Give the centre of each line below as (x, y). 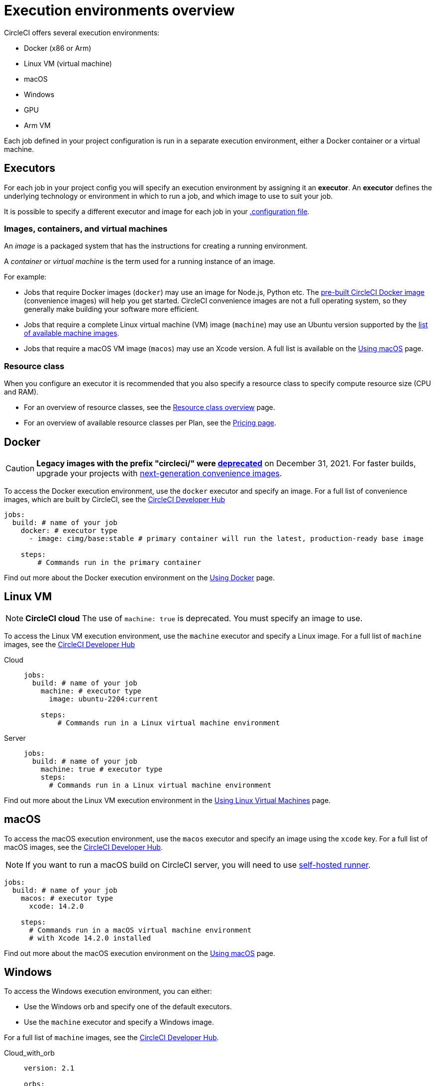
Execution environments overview (119, 10)
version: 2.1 (49, 1068)
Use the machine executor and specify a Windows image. (119, 1022)
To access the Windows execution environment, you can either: (108, 991)
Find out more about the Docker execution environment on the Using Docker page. (139, 577)
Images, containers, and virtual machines (86, 228)
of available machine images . (72, 333)
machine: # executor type (91, 691)
